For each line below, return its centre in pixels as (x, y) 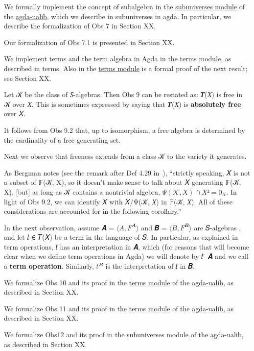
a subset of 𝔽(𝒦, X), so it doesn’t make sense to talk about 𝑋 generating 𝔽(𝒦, (123, 182)
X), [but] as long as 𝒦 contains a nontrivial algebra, (82, 191)
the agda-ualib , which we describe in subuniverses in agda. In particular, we (118, 16)
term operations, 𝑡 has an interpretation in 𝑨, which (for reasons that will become (127, 246)
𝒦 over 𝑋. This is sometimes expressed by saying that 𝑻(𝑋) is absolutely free (123, 104)
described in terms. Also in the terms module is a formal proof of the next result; (126, 68)
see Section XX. (28, 78)
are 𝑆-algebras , (218, 227)
